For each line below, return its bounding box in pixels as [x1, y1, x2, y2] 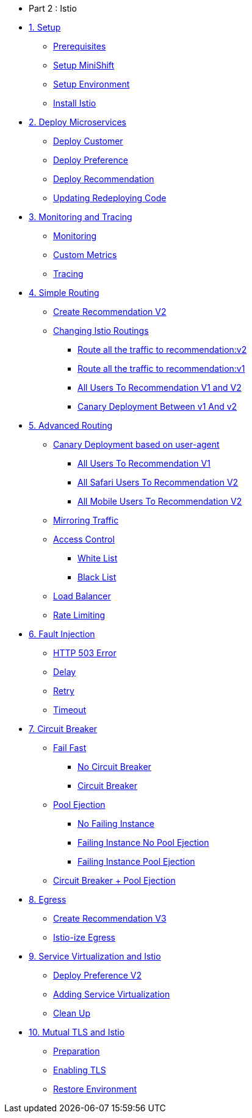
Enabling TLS [53, 1065, 106, 1075]
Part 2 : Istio [29, 3, 77, 13]
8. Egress [29, 894, 67, 905]
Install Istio [53, 98, 96, 108]
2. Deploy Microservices [29, 117, 126, 127]
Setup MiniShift [53, 60, 115, 70]
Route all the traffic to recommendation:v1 [77, 363, 245, 374]
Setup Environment [53, 79, 130, 89]
